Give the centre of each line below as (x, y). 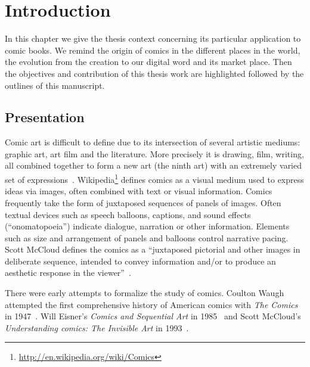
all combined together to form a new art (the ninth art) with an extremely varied (154, 165)
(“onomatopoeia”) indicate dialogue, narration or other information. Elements (147, 226)
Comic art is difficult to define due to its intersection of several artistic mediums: (153, 142)
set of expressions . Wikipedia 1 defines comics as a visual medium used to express (154, 178)
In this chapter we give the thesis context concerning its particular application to (153, 38)
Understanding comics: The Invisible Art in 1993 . (97, 327)
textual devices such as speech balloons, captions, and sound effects (128, 214)
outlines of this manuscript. (55, 85)
